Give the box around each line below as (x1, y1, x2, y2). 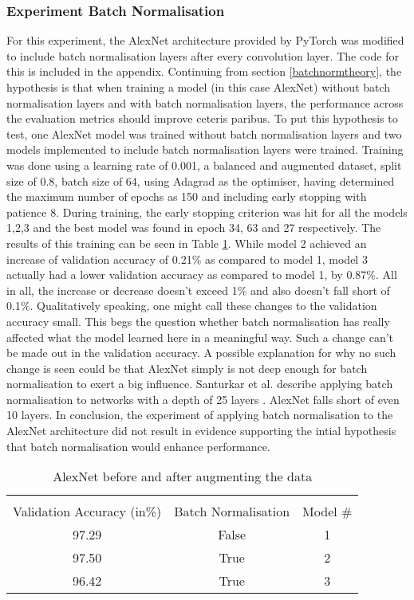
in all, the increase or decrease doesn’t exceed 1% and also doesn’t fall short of (6, 281, 390, 298)
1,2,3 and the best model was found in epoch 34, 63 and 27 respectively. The (6, 219, 381, 236)
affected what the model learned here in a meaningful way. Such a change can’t (6, 328, 394, 345)
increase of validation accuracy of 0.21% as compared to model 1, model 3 (6, 250, 368, 267)
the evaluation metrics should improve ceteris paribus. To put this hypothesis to (6, 110, 398, 127)
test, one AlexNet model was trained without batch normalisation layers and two (6, 125, 402, 142)
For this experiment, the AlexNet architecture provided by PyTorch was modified (6, 32, 404, 49)
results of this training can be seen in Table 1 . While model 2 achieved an (6, 234, 367, 251)
